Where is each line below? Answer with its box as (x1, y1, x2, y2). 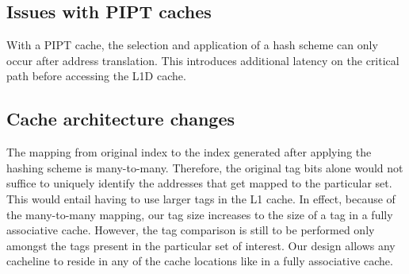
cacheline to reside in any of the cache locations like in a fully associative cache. (6, 253, 393, 269)
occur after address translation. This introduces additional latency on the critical (6, 52, 399, 68)
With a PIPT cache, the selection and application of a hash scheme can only (6, 37, 378, 53)
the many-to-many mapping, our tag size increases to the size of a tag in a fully (6, 206, 393, 222)
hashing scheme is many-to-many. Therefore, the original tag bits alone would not (6, 159, 403, 176)
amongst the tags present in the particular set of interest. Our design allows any (6, 237, 396, 253)
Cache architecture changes (6, 106, 235, 131)
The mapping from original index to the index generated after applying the (6, 144, 372, 160)
